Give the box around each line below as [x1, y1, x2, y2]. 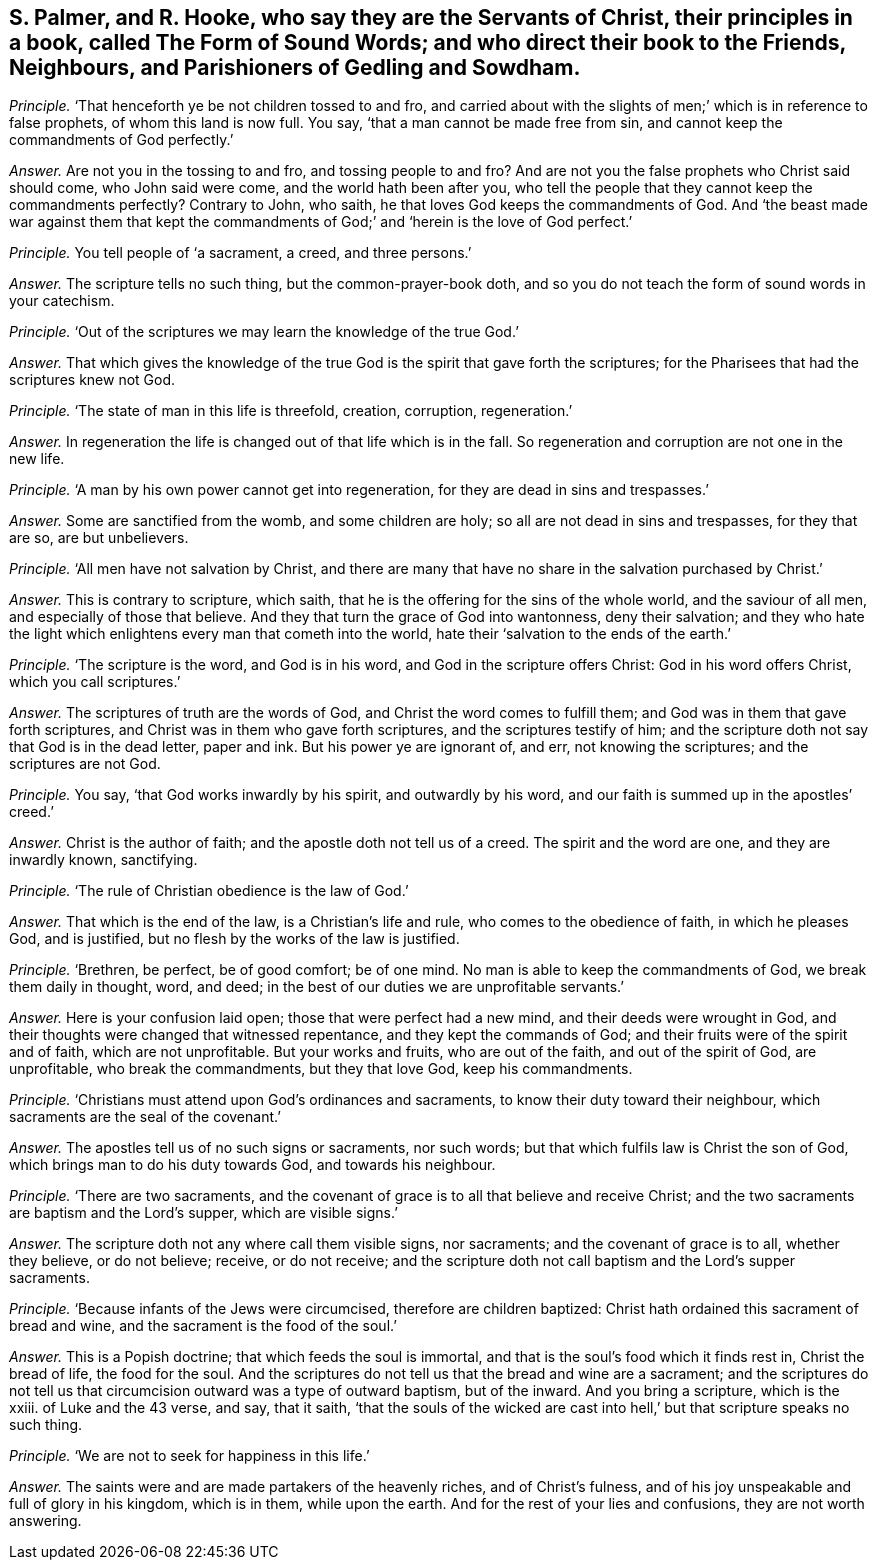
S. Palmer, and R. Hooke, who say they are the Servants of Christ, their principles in [9, 5, 853, 30]
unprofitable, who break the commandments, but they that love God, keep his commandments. [9, 1060, 633, 1078]
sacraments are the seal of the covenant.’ [9, 1108, 281, 1126]
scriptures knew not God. [9, 371, 176, 389]
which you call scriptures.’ [9, 673, 181, 691]
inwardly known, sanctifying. [9, 851, 198, 869]
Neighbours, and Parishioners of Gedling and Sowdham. [9, 55, 581, 80]
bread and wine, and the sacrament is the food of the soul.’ [9, 1317, 397, 1335]
